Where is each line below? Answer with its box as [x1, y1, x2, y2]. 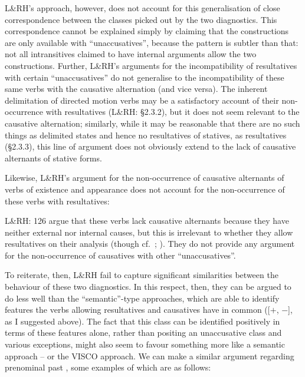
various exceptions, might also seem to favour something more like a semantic [5, 338, 285, 350]
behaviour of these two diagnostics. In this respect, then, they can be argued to [5, 280, 291, 293]
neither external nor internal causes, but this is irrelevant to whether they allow [5, 226, 293, 238]
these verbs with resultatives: [5, 194, 110, 207]
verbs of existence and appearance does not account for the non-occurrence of [5, 183, 285, 195]
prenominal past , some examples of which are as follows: [5, 361, 211, 373]
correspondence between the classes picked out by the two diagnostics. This [5, 13, 277, 25]
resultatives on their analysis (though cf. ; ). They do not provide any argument [5, 237, 295, 250]
